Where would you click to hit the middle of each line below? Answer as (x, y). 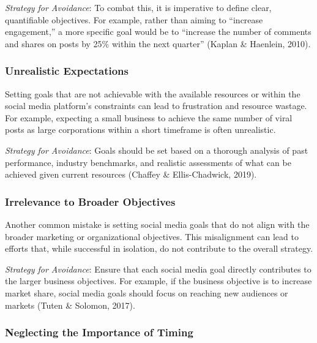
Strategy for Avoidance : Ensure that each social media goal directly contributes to (158, 269)
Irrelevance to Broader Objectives (90, 201)
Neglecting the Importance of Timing (99, 332)
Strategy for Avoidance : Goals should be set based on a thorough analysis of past (157, 150)
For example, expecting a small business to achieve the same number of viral (149, 117)
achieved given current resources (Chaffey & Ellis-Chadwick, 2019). (131, 174)
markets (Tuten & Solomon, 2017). (70, 305)
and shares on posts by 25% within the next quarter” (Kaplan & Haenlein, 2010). (158, 43)
